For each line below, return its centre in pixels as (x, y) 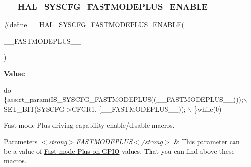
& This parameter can (207, 141)
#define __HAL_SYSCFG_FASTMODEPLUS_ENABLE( (94, 25)
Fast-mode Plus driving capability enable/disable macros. (89, 125)
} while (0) (208, 109)
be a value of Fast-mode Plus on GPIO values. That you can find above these (119, 151)
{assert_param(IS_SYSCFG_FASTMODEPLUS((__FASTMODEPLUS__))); (124, 99)
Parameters (21, 141)
